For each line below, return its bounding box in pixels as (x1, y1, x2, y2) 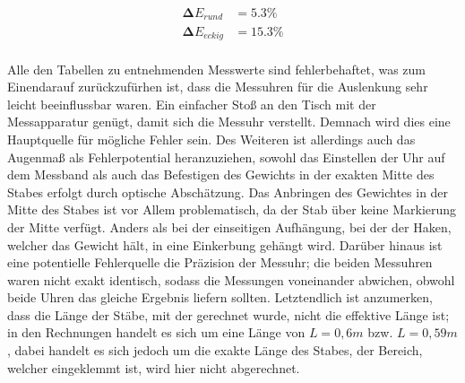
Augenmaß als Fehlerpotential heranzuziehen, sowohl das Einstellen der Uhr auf (7, 147, 445, 166)
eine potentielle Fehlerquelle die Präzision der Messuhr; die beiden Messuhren (7, 253, 433, 272)
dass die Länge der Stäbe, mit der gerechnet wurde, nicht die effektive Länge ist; (7, 305, 450, 324)
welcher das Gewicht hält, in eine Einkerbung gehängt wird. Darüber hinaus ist (7, 235, 443, 254)
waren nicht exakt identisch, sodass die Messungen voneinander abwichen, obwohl (7, 270, 455, 289)
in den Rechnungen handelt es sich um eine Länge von (7, 323, 306, 342)
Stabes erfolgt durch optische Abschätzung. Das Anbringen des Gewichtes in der (7, 182, 449, 201)
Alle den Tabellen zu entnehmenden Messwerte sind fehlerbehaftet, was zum (7, 59, 426, 78)
